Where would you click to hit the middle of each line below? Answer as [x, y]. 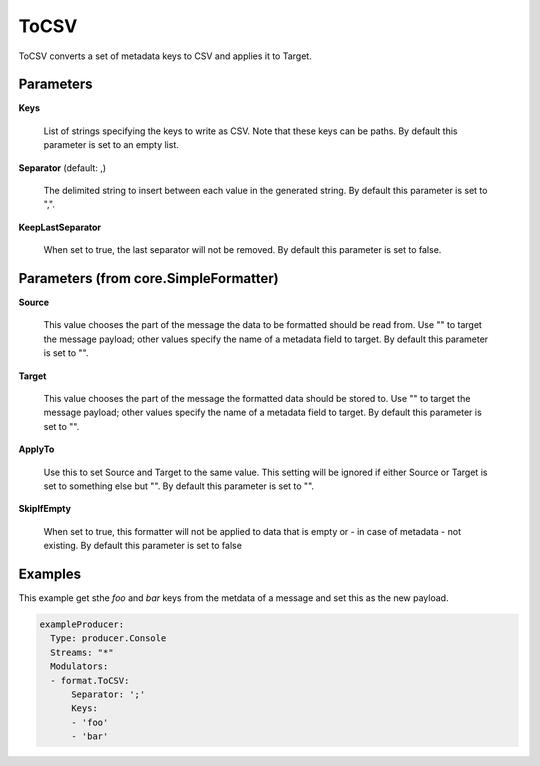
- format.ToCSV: [90, 680]
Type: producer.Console [108, 638]
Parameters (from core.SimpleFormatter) [148, 278]
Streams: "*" [82, 652]
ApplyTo [36, 449]
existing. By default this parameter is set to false [142, 546]
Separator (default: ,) [62, 167]
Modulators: [79, 666]
